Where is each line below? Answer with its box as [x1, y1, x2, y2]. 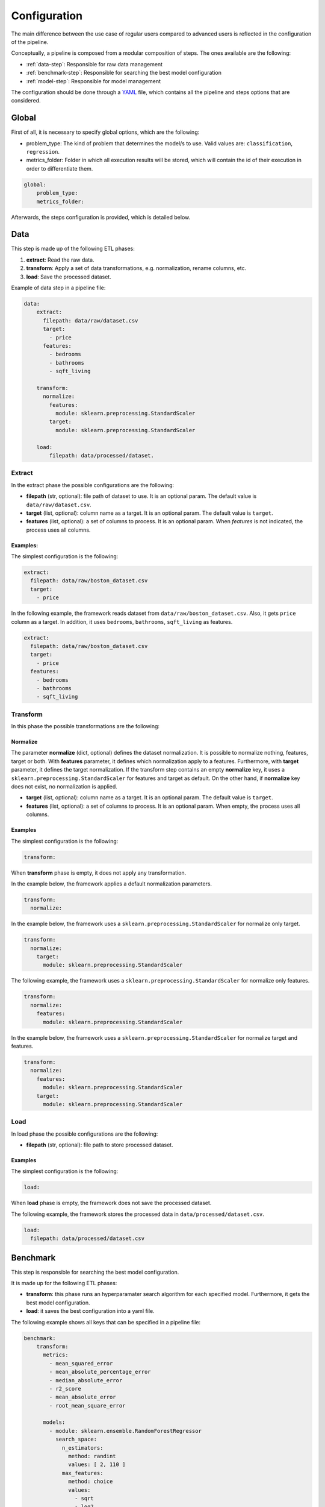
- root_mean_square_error [49, 1402, 126, 1409]
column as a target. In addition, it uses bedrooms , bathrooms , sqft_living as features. [11, 618, 233, 625]
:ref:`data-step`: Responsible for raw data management [26, 60, 162, 68]
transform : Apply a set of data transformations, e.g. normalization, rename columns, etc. [26, 265, 247, 272]
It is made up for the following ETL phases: [11, 1280, 117, 1287]
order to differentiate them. [26, 165, 93, 172]
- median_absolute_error [49, 1377, 123, 1383]
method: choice [68, 1478, 113, 1485]
